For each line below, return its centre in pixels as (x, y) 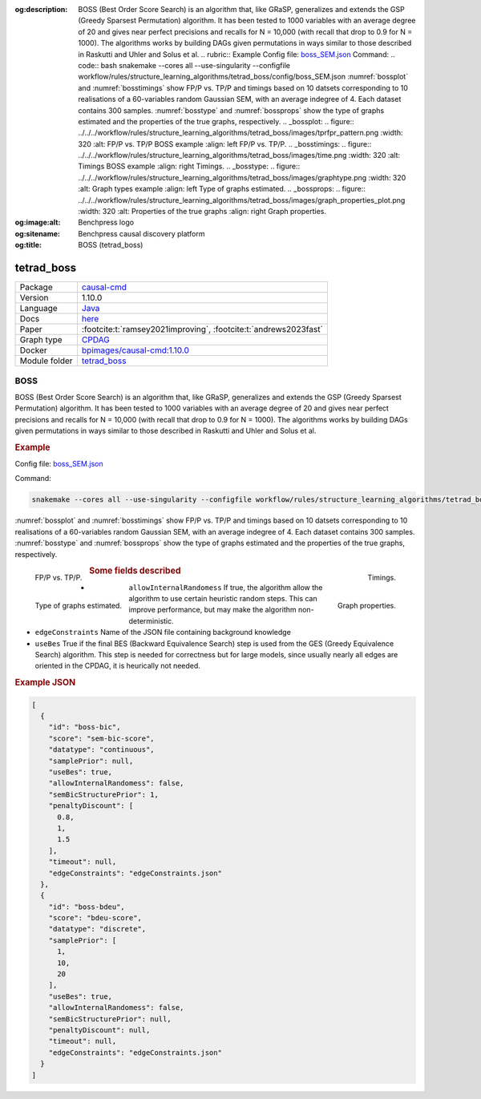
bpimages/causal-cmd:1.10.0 (135, 350)
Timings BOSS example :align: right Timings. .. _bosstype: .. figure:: (189, 166)
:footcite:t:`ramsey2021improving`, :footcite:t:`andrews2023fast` (202, 329)
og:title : (28, 245)
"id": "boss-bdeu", (87, 907)
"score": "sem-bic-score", (102, 738)
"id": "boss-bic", (85, 727)
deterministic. (151, 620)
